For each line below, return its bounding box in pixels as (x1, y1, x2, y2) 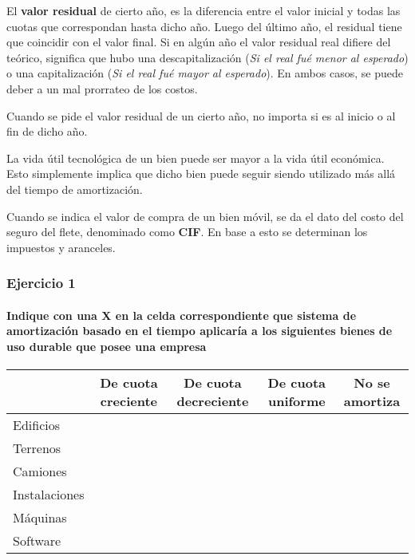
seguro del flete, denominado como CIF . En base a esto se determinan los (6, 223, 368, 240)
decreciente (176, 392, 249, 411)
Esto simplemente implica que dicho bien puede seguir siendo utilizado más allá (6, 165, 396, 182)
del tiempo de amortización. (6, 180, 143, 197)
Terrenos (13, 439, 61, 458)
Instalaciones (13, 485, 85, 504)
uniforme (267, 392, 326, 411)
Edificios (13, 416, 60, 435)
